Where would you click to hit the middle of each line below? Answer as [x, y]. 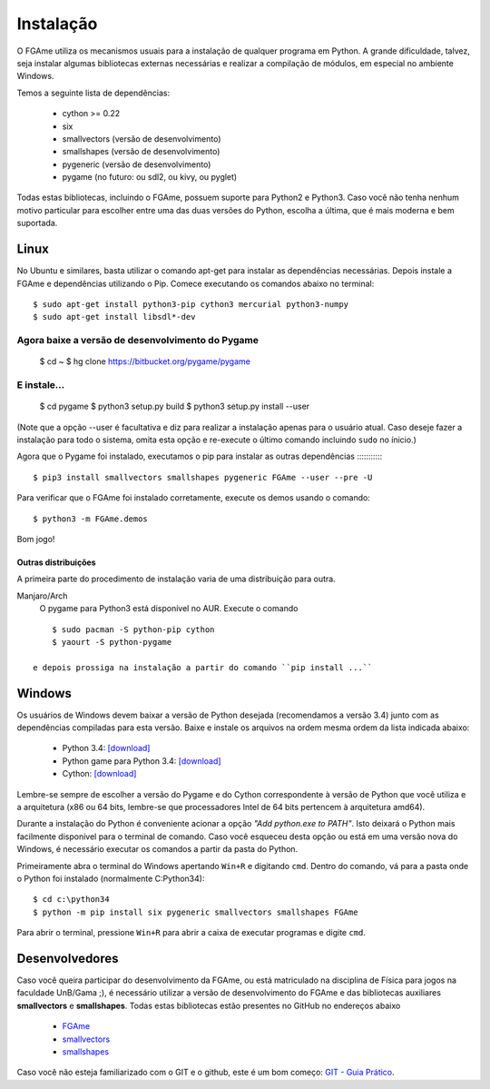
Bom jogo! [36, 539]
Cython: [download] [99, 774]
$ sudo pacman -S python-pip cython [133, 629]
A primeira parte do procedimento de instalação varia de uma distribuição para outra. [176, 579]
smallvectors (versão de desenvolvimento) [142, 139]
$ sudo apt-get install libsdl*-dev [114, 317]
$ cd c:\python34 [71, 900]
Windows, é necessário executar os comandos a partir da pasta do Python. [157, 849]
